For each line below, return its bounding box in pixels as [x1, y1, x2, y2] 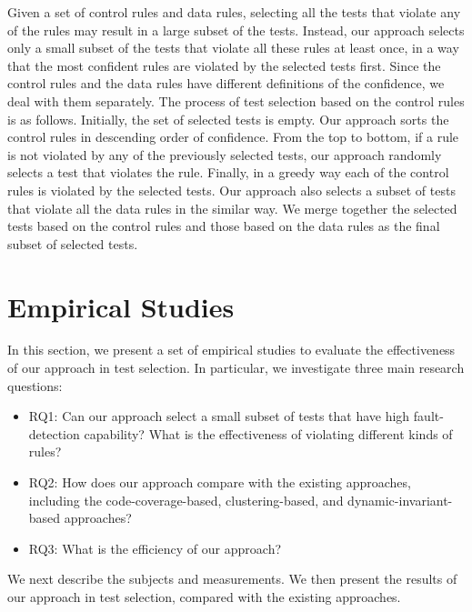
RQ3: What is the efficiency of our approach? [28, 538, 282, 557]
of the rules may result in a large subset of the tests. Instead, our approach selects [7, 20, 465, 39]
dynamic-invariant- [347, 490, 453, 509]
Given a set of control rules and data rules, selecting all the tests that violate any [7, 3, 461, 21]
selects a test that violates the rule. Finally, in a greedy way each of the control [7, 163, 449, 182]
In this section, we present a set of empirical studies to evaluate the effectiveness [7, 340, 456, 359]
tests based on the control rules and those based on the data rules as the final [7, 216, 440, 236]
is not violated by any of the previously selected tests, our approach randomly [7, 145, 442, 164]
